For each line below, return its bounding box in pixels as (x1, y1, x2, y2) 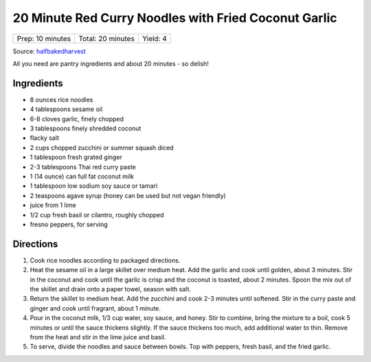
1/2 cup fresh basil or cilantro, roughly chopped (30, 210, 164, 219)
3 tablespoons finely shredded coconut (30, 124, 142, 133)
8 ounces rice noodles (30, 95, 93, 104)
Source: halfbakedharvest (12, 47, 86, 55)
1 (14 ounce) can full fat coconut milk (30, 172, 134, 180)
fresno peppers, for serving (30, 220, 108, 228)
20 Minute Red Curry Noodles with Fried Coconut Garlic (12, 10, 337, 25)
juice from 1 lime (30, 201, 76, 209)
